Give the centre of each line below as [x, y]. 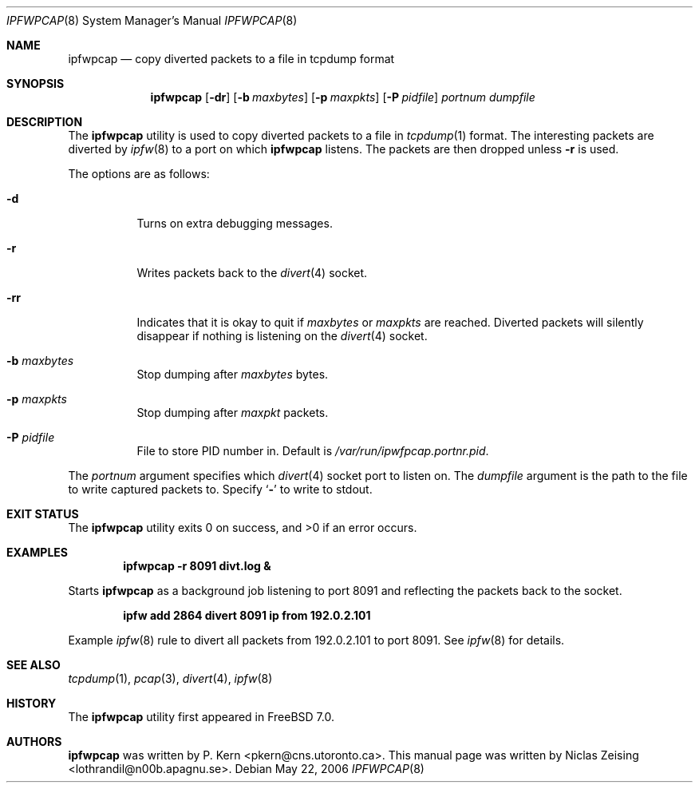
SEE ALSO [34, 665]
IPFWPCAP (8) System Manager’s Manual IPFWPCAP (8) [152, 20]
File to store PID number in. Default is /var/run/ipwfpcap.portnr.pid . [313, 451]
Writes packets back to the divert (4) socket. [252, 273]
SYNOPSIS [36, 83]
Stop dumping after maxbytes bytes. [233, 374]
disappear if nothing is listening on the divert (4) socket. [282, 336]
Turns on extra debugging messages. [235, 223]
